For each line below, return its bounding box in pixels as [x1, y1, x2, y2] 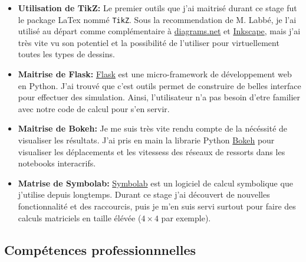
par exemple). [161, 211, 211, 224]
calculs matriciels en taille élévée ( [18, 211, 142, 224]
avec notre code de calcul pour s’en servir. [18, 102, 170, 114]
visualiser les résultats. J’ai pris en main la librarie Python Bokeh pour [18, 134, 275, 146]
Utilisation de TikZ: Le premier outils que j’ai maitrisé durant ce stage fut [18, 2, 297, 14]
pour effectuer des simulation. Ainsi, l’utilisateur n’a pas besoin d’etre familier [18, 91, 301, 103]
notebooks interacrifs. [18, 157, 96, 169]
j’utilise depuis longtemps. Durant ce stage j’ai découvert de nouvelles [18, 188, 270, 201]
